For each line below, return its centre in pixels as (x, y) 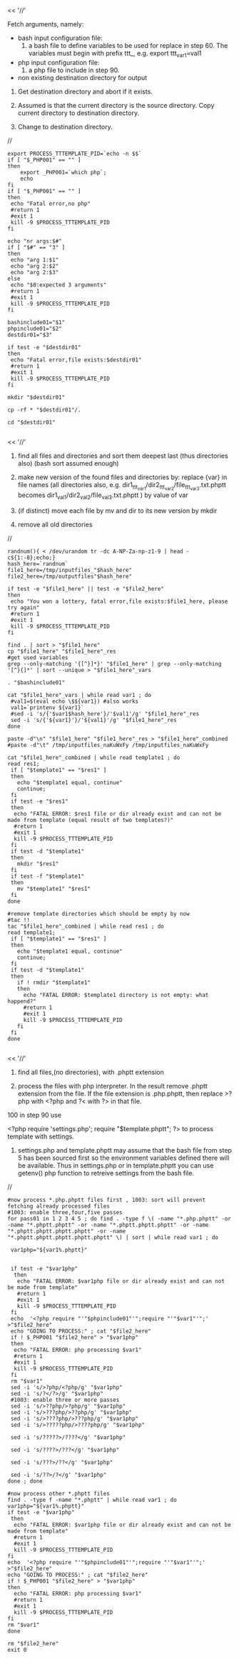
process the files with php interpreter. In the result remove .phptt (113, 1086)
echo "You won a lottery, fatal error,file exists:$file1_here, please (119, 601)
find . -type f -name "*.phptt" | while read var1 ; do (92, 1500)
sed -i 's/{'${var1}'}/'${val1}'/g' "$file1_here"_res (93, 720)
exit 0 (17, 1650)
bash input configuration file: (60, 38)
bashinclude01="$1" (36, 322)
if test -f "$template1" (47, 876)
